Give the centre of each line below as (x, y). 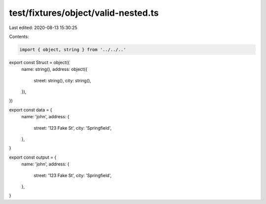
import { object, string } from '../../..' (73, 50)
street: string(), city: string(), (62, 80)
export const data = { (31, 110)
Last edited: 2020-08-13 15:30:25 (43, 28)
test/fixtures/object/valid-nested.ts (84, 13)
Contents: (19, 36)
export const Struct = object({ (39, 62)
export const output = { (33, 157)
